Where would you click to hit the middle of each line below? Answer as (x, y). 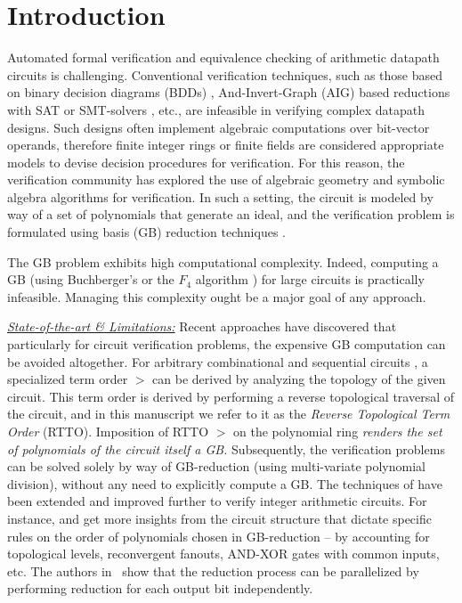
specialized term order (68, 379)
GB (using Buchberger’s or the (91, 279)
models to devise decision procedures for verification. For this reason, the (206, 162)
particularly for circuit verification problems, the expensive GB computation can (227, 344)
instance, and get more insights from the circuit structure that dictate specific (219, 518)
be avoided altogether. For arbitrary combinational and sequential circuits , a (218, 361)
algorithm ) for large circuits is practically (310, 279)
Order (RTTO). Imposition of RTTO (108, 431)
